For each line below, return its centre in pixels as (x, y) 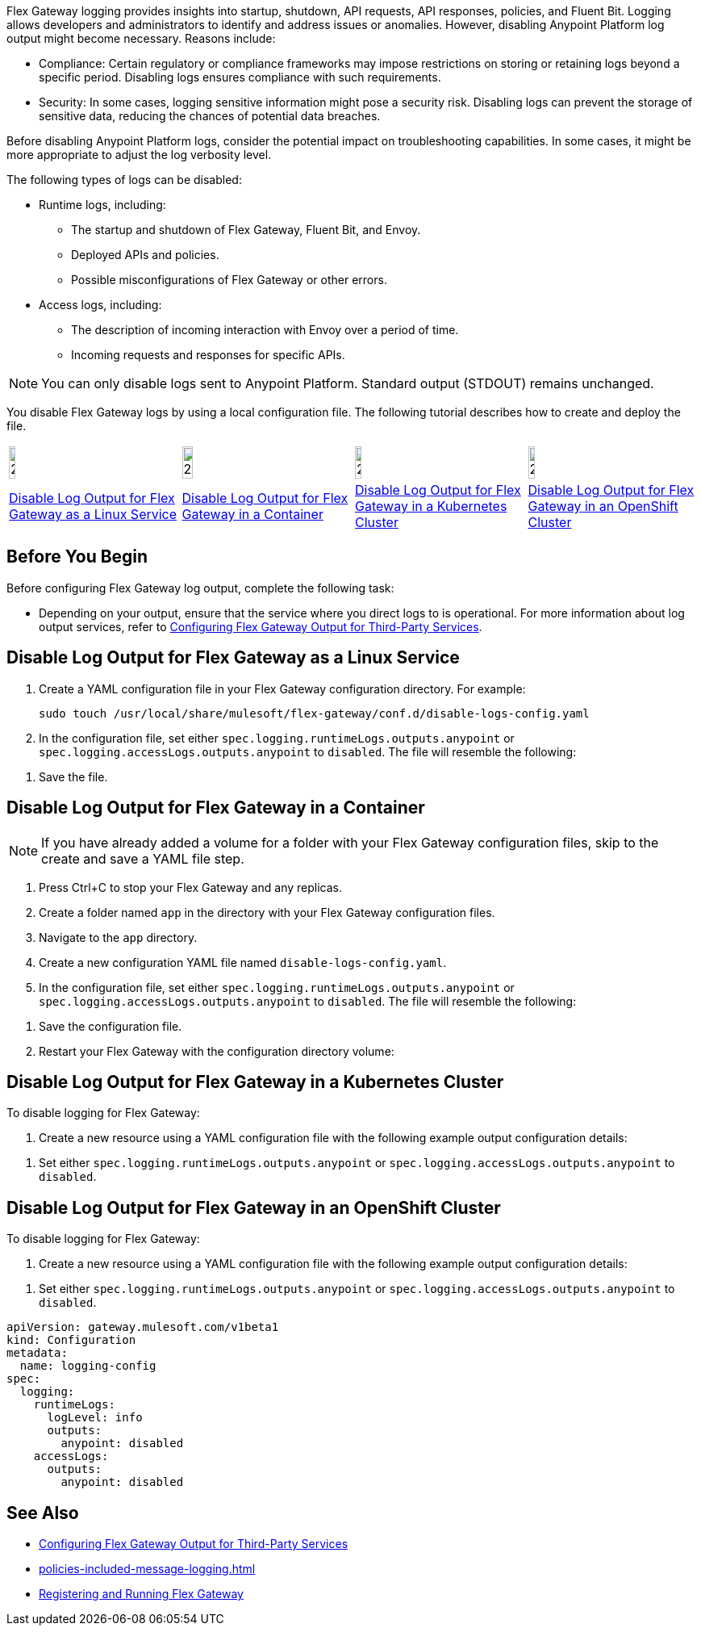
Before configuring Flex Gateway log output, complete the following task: (200, 588)
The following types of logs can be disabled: (124, 180)
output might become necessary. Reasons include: (141, 38)
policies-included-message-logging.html (147, 1569)
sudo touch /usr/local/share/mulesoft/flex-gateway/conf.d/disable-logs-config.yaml (314, 713)
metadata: (37, 1353)
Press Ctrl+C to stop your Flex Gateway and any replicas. (190, 887)
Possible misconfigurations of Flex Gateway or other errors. (229, 280)
